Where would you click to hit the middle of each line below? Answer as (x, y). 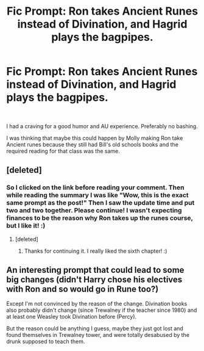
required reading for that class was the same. (63, 151)
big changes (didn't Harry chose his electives (94, 280)
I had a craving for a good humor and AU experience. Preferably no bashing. (102, 126)
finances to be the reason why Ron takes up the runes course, (100, 218)
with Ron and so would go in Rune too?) (83, 289)
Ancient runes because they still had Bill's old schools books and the (92, 144)
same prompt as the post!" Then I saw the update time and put (100, 203)
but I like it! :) (26, 226)
